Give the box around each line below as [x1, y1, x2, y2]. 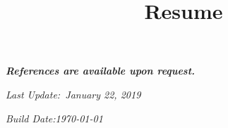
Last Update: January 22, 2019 [6, 87, 141, 101]
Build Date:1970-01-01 [6, 110, 103, 125]
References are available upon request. [6, 63, 196, 78]
